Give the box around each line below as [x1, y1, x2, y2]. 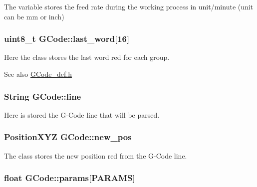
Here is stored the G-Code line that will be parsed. [4, 109, 160, 120]
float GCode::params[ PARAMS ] [4, 172, 135, 184]
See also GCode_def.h [4, 69, 72, 79]
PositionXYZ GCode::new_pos [4, 131, 132, 143]
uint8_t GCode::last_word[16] [4, 32, 130, 45]
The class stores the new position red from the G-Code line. [4, 150, 187, 161]
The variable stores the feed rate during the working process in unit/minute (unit [4, 1, 254, 11]
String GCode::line [4, 90, 81, 102]
